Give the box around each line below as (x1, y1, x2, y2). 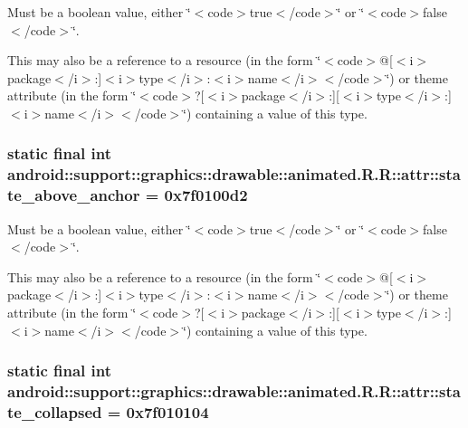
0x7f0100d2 (164, 184, 248, 206)
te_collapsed (7, 400, 102, 423)
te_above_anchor (7, 184, 140, 206)
